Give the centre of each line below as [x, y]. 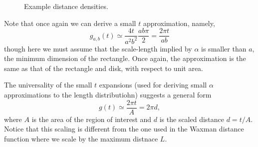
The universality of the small [48, 85]
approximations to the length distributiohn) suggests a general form [108, 94]
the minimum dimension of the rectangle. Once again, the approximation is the [125, 58]
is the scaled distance [192, 119]
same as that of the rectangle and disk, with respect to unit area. [104, 68]
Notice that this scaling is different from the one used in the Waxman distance [124, 129]
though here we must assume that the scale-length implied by [98, 48]
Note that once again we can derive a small [70, 23]
